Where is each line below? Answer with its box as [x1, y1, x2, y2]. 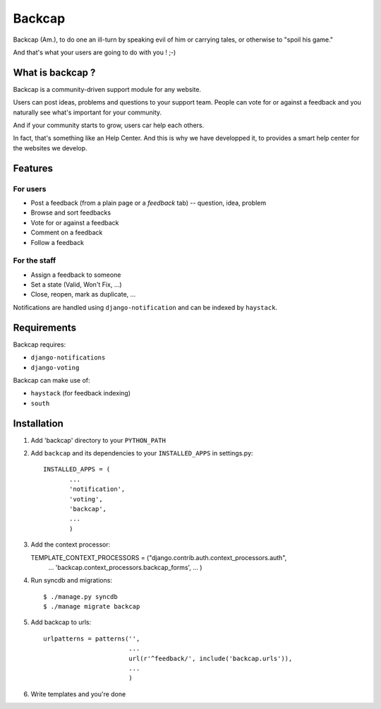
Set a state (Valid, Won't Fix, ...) [30, 280, 123, 289]
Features [13, 162, 53, 174]
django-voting [30, 364, 80, 371]
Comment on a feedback [30, 228, 103, 237]
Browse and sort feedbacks [30, 208, 111, 217]
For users [13, 184, 47, 193]
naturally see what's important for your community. [13, 108, 162, 117]
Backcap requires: [13, 340, 66, 349]
